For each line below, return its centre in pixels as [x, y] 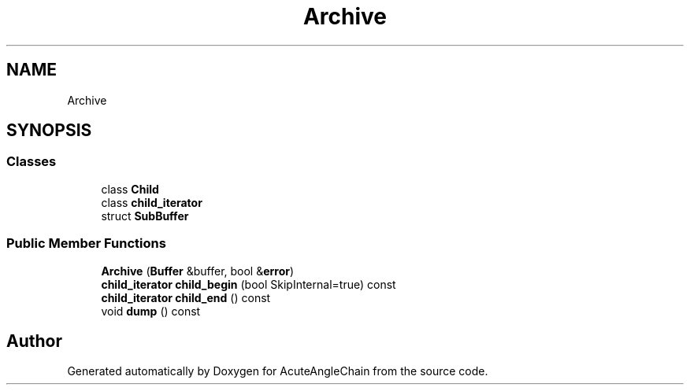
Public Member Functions [86, 243]
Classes [32, 162]
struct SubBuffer [145, 216]
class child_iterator [152, 202]
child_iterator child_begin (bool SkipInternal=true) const [249, 284]
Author [34, 341]
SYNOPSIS [49, 131]
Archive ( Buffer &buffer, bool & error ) [198, 271]
